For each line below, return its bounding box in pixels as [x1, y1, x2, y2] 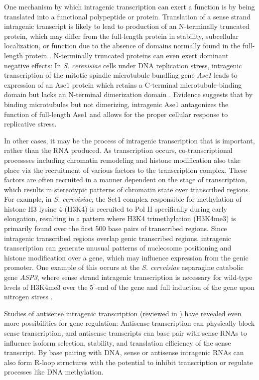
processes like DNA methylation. [4, 367, 104, 377]
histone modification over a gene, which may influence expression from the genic [4, 252, 249, 262]
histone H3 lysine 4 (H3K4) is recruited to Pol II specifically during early [4, 203, 227, 214]
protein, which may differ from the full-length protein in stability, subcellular [4, 30, 239, 41]
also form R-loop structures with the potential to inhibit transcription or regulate [4, 357, 253, 367]
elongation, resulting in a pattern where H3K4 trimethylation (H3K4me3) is [4, 213, 236, 224]
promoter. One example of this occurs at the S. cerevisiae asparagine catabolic [4, 262, 244, 272]
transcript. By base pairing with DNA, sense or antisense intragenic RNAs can [4, 347, 244, 358]
